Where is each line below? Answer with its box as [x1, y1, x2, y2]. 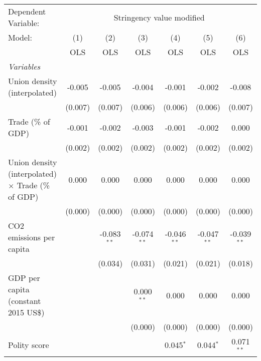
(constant [8, 295, 41, 306]
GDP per [8, 272, 40, 283]
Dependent [8, 6, 46, 17]
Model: [8, 32, 33, 43]
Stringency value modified [113, 11, 205, 23]
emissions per [8, 231, 55, 243]
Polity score [8, 339, 49, 351]
